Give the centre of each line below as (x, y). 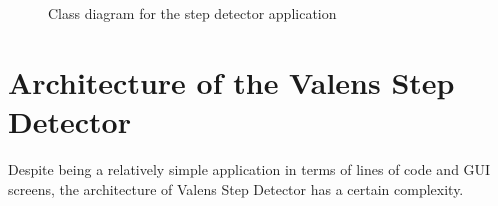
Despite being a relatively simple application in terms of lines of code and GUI (249, 168)
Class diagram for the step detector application (192, 13)
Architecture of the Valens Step (231, 81)
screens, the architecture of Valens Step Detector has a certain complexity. (236, 188)
